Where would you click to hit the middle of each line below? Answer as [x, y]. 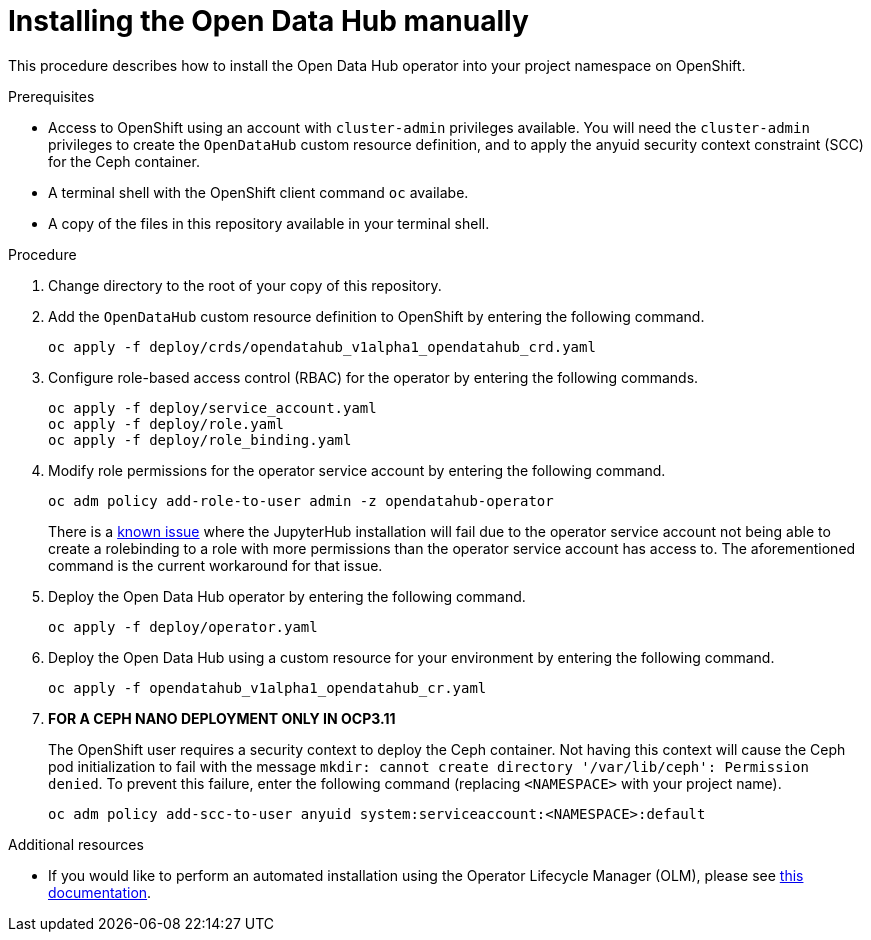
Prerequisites [51, 96]
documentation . [100, 892]
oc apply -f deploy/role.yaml [166, 423]
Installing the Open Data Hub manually [268, 21]
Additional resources [76, 844]
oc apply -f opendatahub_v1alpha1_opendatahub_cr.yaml [267, 687]
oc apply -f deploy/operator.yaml [183, 626]
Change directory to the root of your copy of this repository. [245, 285]
